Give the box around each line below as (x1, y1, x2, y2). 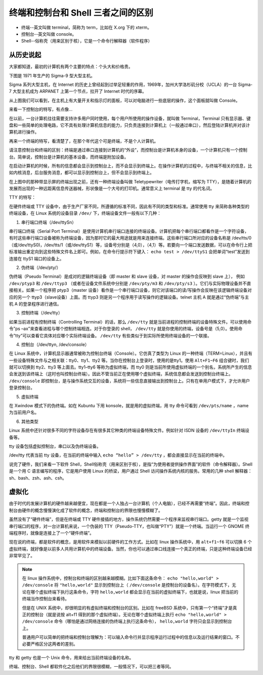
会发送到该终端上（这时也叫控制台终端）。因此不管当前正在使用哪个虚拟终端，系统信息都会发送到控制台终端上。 (9, 371, 233, 377)
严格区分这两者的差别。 (30, 641, 78, 647)
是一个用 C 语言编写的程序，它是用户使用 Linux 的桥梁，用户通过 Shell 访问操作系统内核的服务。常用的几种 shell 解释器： (9, 468, 253, 474)
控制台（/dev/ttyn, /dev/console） (21, 341, 90, 347)
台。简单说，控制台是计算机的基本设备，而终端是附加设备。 (9, 154, 129, 160)
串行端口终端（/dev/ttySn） (21, 219, 76, 225)
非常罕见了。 (9, 553, 35, 559)
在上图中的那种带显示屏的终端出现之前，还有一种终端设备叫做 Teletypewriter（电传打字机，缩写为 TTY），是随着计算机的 (9, 178, 252, 184)
